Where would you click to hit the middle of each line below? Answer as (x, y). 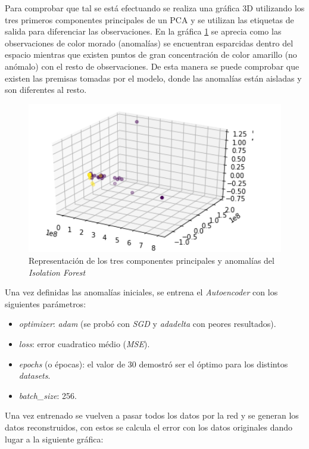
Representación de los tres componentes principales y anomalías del (152, 260)
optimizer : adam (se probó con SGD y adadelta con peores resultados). (147, 324)
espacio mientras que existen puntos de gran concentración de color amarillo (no (151, 54)
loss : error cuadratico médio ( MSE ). (84, 343)
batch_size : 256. (48, 395)
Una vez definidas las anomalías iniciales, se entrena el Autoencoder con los (141, 292)
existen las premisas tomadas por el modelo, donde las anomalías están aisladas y (153, 78)
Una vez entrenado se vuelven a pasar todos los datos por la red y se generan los (152, 415)
